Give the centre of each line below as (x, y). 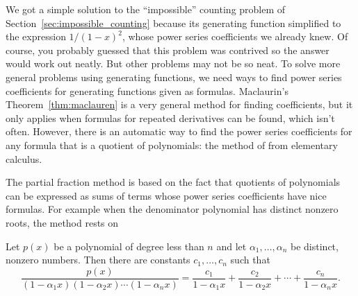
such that (250, 260)
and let (231, 246)
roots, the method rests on (62, 222)
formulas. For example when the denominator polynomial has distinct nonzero (172, 209)
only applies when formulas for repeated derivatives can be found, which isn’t (170, 117)
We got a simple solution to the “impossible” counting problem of (146, 9)
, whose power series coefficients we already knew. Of (235, 36)
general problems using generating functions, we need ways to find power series (174, 77)
